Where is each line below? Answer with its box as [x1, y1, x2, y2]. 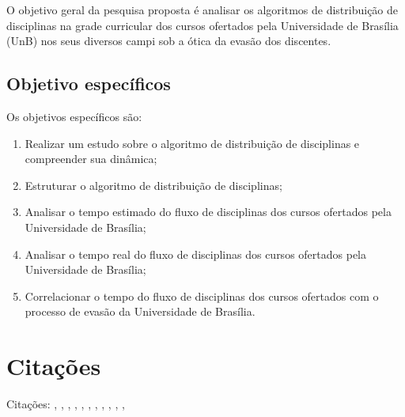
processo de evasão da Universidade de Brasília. [25, 303, 255, 320]
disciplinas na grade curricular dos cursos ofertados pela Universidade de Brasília [6, 17, 399, 33]
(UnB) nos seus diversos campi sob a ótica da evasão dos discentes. [6, 32, 331, 49]
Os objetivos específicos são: [6, 108, 142, 124]
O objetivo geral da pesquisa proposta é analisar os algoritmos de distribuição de [6, 2, 399, 17]
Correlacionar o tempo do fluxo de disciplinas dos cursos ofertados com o [25, 287, 379, 304]
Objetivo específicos [6, 71, 171, 96]
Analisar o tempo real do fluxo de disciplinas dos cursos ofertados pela [25, 245, 366, 262]
